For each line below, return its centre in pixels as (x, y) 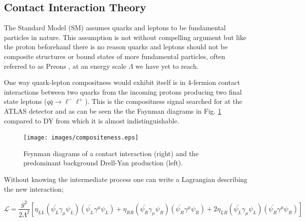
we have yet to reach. (167, 66)
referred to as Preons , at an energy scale (65, 66)
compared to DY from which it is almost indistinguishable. (92, 120)
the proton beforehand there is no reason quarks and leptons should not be (116, 47)
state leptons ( (26, 101)
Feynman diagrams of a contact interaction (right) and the (111, 153)
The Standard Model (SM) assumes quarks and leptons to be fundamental (115, 28)
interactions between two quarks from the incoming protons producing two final (123, 91)
